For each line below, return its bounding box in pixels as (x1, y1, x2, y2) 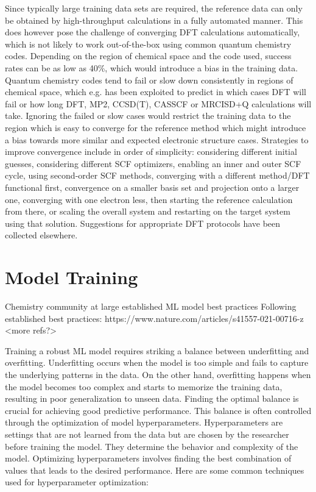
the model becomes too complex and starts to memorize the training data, (5, 380, 283, 393)
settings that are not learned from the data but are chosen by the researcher (5, 427, 289, 440)
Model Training (5, 265, 138, 290)
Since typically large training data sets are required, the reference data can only (5, 2, 303, 14)
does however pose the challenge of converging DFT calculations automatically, (5, 26, 300, 38)
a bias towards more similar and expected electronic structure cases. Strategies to (5, 133, 309, 146)
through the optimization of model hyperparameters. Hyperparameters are (5, 416, 283, 429)
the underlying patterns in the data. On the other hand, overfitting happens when (5, 368, 311, 380)
